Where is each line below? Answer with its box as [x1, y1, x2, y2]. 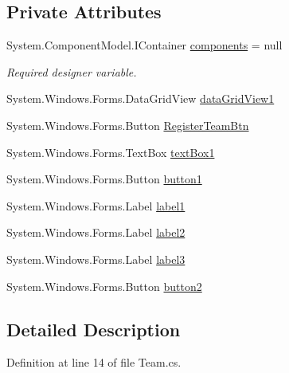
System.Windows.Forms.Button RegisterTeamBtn [6, 116, 249, 133]
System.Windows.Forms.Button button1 [6, 171, 202, 187]
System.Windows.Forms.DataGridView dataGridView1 [6, 90, 275, 107]
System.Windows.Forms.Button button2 [6, 277, 202, 294]
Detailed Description [6, 316, 181, 341]
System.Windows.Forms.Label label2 [6, 224, 186, 241]
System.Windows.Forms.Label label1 [6, 197, 186, 214]
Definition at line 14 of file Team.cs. [6, 354, 182, 371]
